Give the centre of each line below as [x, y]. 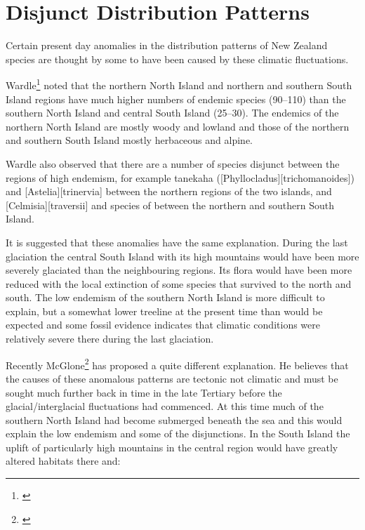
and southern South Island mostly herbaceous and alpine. [129, 140]
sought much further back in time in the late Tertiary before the [144, 392]
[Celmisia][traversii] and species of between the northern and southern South [170, 205]
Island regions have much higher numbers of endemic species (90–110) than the [176, 99]
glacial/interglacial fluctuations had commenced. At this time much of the [165, 406]
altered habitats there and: [63, 461]
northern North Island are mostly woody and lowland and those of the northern [178, 126]
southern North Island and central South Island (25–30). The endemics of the [172, 113]
